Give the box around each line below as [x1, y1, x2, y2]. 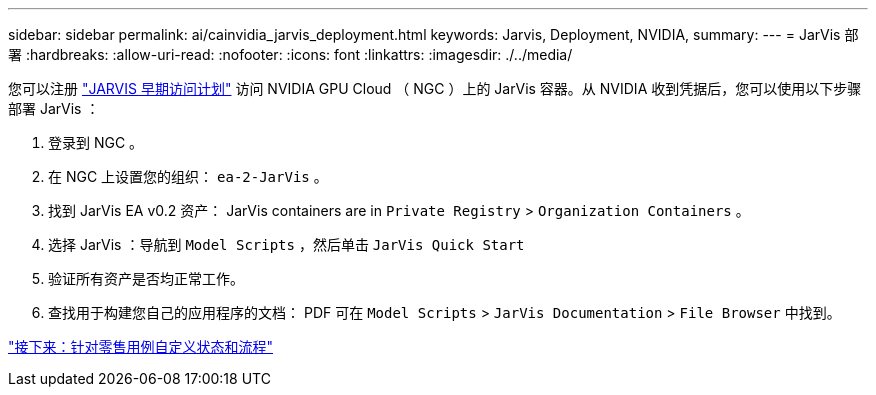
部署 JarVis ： [8, 100, 100, 117]
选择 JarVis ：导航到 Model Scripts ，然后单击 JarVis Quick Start [48, 236, 525, 253]
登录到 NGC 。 [48, 134, 144, 151]
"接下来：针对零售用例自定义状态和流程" [8, 338, 274, 355]
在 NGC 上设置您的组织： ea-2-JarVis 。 [48, 168, 328, 185]
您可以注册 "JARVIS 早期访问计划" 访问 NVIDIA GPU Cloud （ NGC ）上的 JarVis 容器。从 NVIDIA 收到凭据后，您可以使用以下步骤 [8, 80, 862, 97]
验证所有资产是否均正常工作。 [48, 270, 244, 287]
